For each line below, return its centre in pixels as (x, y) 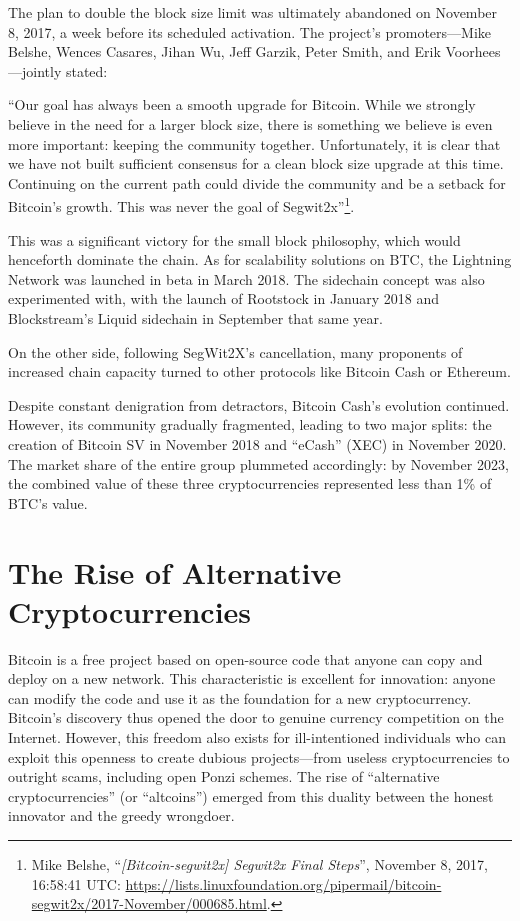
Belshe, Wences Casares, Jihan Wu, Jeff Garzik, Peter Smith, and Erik (224, 51)
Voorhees (473, 51)
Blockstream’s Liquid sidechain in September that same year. (195, 317)
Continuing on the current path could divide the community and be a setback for (257, 182)
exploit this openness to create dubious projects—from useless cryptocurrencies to (259, 756)
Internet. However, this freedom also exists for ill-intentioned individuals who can (257, 737)
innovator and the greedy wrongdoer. (121, 815)
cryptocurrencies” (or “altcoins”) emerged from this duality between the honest (251, 795)
